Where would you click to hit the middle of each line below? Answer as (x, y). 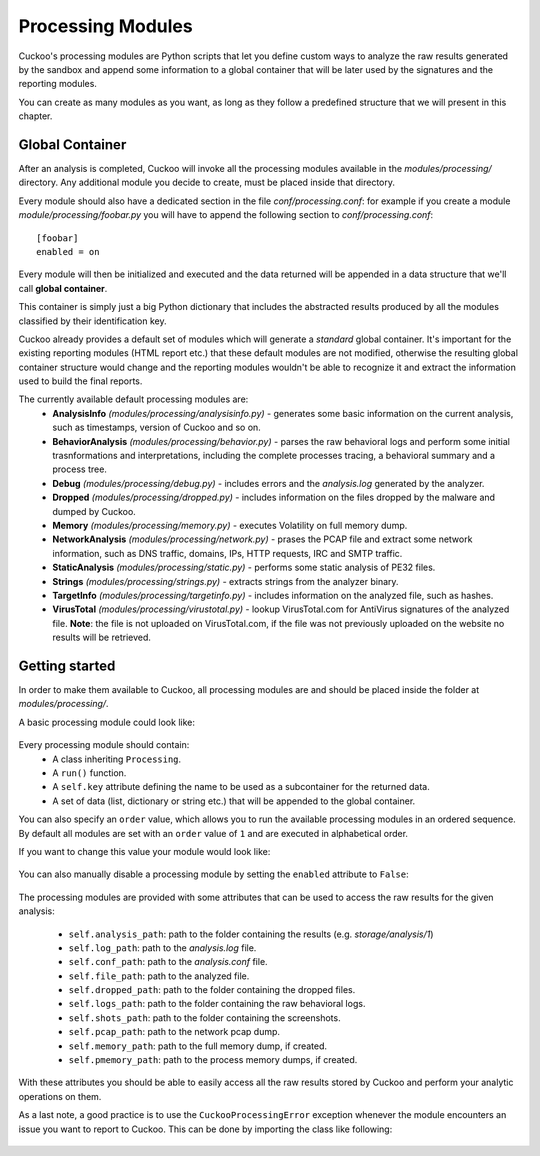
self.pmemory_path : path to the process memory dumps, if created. (213, 1060)
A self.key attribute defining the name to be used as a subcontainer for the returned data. (241, 787)
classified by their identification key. (92, 321)
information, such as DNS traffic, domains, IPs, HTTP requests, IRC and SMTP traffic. (227, 553)
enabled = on (68, 251)
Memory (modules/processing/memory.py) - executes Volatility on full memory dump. (230, 525)
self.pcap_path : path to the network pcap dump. (174, 1032)
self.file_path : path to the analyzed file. (159, 976)
